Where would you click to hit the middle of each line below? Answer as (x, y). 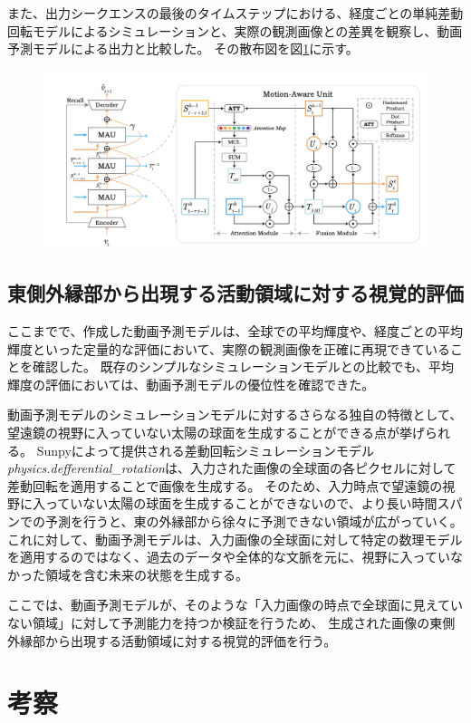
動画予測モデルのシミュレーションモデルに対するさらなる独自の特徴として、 (235, 415)
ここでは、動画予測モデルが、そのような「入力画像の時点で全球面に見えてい (235, 605)
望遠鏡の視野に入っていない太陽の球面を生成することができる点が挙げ (216, 433)
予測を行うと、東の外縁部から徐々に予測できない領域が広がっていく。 (254, 521)
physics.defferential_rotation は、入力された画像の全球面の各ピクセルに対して (232, 468)
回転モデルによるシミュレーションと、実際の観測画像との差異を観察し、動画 (235, 30)
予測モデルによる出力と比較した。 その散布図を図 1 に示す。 (183, 48)
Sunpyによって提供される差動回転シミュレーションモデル (206, 450)
